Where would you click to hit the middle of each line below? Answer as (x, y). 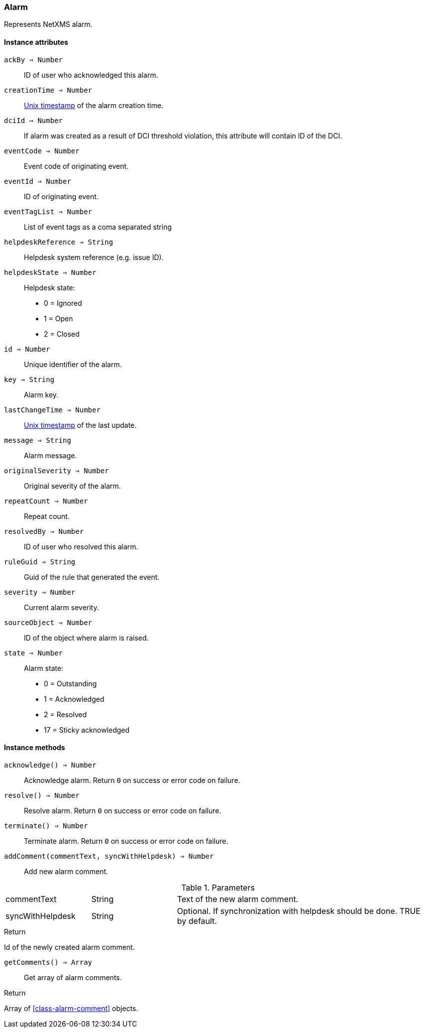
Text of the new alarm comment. (238, 899)
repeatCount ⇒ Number (46, 501)
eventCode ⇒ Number (42, 151)
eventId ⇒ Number (38, 181)
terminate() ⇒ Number (46, 826)
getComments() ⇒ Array (48, 962)
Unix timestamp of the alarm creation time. (94, 105)
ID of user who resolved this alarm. (81, 546)
